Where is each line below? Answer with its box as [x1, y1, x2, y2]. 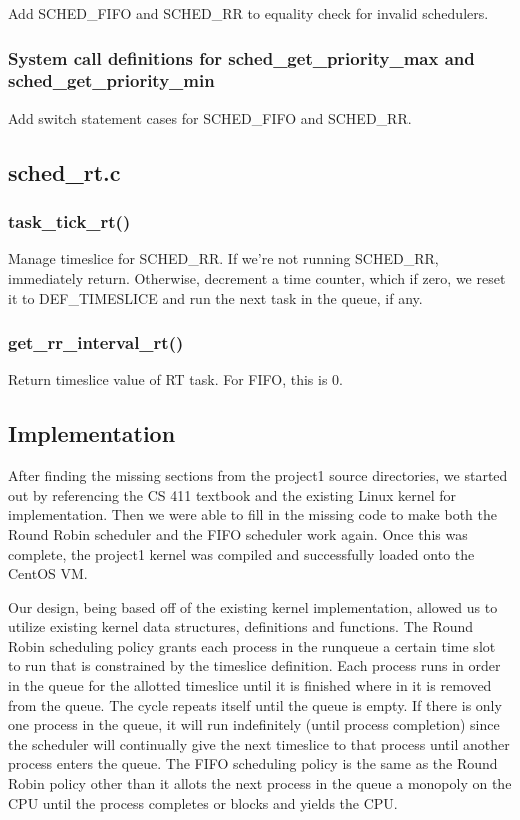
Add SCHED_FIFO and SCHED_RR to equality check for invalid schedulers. [8, 3, 489, 23]
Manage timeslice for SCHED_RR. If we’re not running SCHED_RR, [8, 248, 439, 269]
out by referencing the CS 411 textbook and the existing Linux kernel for [8, 484, 457, 505]
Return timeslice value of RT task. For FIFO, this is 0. [8, 369, 344, 390]
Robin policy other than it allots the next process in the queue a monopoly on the [8, 773, 512, 794]
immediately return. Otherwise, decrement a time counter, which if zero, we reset [8, 267, 506, 288]
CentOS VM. [8, 563, 88, 584]
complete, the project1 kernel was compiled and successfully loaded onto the [8, 543, 475, 564]
